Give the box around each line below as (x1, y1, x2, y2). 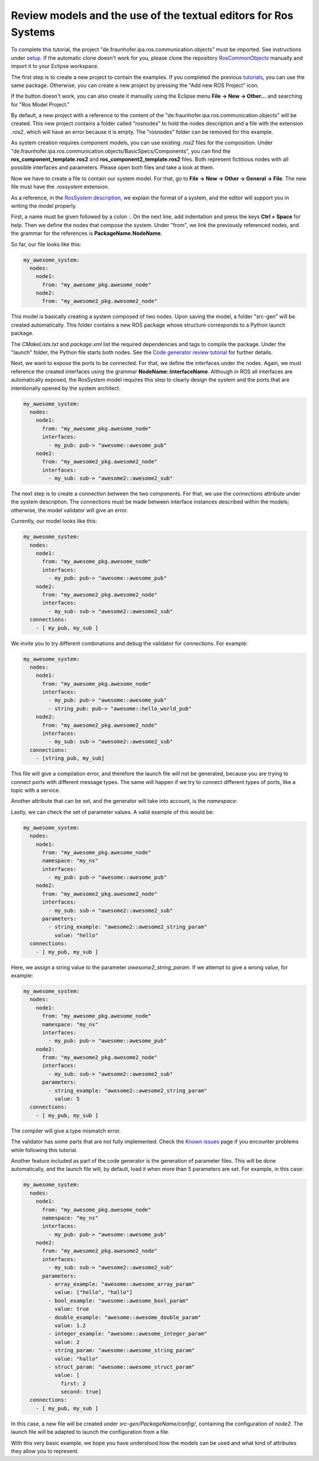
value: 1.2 (54, 1322, 86, 1328)
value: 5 (54, 1095, 80, 1102)
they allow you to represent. (11, 1447, 79, 1455)
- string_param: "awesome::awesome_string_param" (48, 1347, 195, 1354)
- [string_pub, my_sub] (35, 755, 105, 762)
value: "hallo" (54, 1355, 99, 1362)
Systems (11, 25, 56, 38)
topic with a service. (11, 786, 60, 794)
